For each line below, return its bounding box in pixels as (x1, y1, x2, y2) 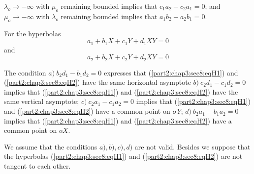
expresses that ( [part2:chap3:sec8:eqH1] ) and (103, 67, 238, 77)
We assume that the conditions (4, 141, 97, 151)
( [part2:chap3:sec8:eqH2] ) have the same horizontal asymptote (4, 77, 191, 87)
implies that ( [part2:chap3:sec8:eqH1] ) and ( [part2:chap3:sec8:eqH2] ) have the (4, 86, 238, 97)
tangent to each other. (4, 161, 71, 171)
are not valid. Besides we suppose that (134, 141, 251, 151)
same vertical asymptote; (4, 96, 79, 106)
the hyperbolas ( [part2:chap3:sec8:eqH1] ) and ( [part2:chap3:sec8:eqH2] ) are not (4, 151, 243, 161)
